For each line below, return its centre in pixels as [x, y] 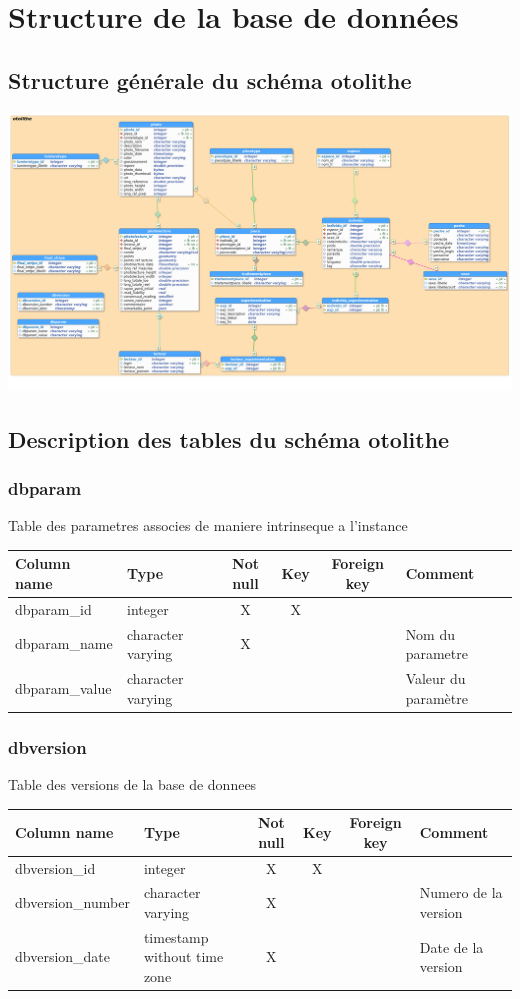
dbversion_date [63, 956]
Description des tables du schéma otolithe [229, 438]
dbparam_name [64, 643]
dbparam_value [63, 687]
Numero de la [461, 892]
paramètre [436, 697]
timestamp [176, 936]
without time [183, 956]
